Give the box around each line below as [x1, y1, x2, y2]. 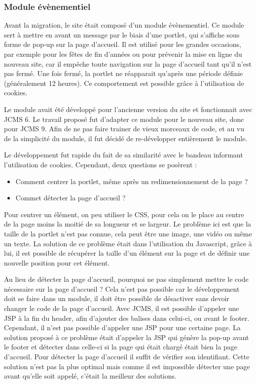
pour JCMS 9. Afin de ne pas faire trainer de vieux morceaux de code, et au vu [4, 123, 245, 134]
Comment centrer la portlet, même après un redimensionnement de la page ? [15, 176, 248, 186]
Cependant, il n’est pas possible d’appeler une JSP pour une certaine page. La [4, 322, 241, 333]
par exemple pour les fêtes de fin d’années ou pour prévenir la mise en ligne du [4, 49, 242, 59]
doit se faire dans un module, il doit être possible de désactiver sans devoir [4, 293, 229, 304]
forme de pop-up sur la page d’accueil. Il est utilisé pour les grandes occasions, [4, 39, 241, 49]
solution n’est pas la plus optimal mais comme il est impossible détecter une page [4, 361, 250, 371]
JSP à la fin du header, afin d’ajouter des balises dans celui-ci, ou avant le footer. [4, 312, 250, 323]
